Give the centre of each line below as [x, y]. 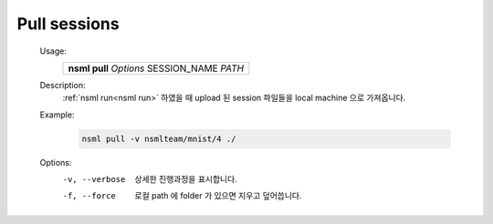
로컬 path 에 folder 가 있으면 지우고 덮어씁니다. [218, 196]
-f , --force [89, 196]
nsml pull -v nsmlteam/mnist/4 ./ [159, 138]
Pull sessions [68, 24]
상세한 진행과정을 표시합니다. [186, 179]
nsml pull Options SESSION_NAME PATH [156, 68]
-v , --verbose [94, 179]
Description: [63, 85]
